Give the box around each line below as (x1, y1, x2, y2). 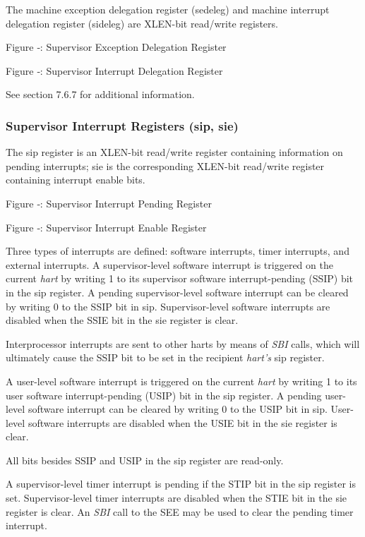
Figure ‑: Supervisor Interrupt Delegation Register (6, 63, 223, 78)
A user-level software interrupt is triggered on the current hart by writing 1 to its (6, 373, 357, 388)
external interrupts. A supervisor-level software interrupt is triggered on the (6, 257, 333, 272)
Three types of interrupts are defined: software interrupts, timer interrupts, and (6, 243, 349, 258)
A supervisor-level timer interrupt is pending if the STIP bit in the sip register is (6, 476, 357, 491)
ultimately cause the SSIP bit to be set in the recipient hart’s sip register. (6, 350, 325, 365)
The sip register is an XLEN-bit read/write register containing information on (6, 145, 343, 159)
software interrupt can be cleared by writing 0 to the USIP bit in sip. (28, 402, 328, 416)
